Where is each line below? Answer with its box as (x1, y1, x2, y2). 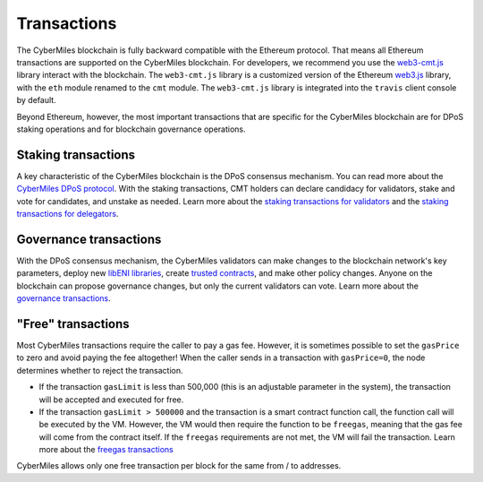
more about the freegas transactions (38, 444, 174, 455)
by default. (16, 95, 57, 106)
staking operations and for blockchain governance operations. (16, 124, 246, 134)
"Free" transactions (16, 316, 130, 331)
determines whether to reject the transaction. (16, 365, 183, 375)
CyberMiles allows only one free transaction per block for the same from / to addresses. (16, 460, 342, 471)
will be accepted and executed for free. (38, 394, 184, 405)
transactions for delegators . (16, 208, 119, 219)
